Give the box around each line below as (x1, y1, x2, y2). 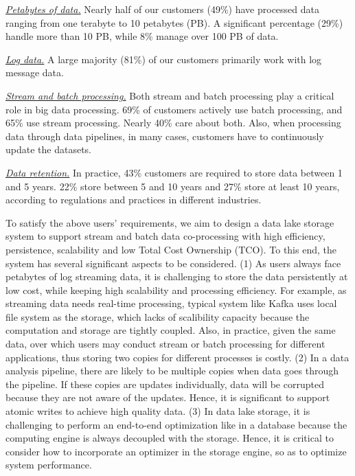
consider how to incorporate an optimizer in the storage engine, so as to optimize (5, 444, 347, 458)
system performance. (5, 457, 92, 472)
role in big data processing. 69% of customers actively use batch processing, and (5, 102, 343, 116)
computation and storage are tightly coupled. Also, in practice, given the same (5, 323, 336, 337)
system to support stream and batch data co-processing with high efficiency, (5, 229, 325, 243)
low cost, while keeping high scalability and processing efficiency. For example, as (5, 282, 347, 297)
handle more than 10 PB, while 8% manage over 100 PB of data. (5, 29, 279, 43)
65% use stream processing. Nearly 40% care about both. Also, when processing (5, 115, 341, 130)
